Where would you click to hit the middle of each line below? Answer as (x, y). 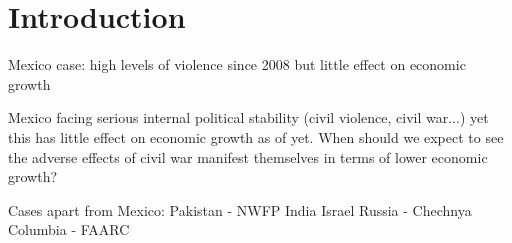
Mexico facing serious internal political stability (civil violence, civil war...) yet (248, 117)
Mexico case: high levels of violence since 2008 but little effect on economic (237, 64)
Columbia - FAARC (69, 229)
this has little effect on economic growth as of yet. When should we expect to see (256, 136)
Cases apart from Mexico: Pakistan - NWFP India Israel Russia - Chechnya (240, 209)
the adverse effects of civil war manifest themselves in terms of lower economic (248, 156)
